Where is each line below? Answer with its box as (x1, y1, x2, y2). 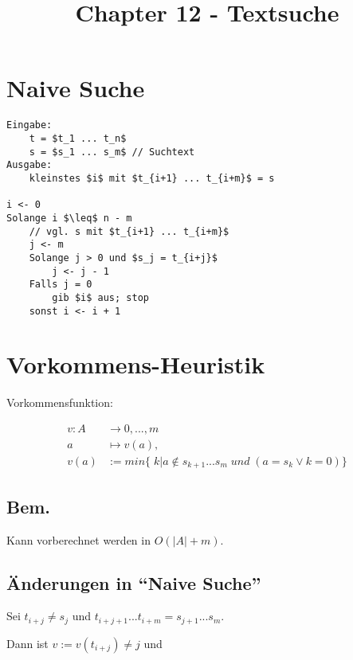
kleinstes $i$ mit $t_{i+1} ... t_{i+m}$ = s (29, 172, 275, 184)
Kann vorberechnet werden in (6, 531, 151, 548)
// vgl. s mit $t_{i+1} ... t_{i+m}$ (29, 225, 229, 237)
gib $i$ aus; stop (52, 291, 149, 303)
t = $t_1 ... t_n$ (29, 132, 127, 144)
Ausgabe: (6, 159, 53, 171)
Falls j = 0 (29, 279, 92, 291)
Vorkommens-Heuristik (6, 348, 265, 381)
